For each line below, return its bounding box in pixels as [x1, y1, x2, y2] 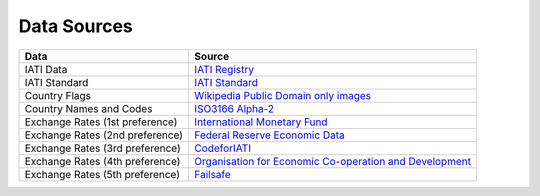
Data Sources [18, 15, 134, 37]
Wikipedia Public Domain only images [194, 88, 372, 102]
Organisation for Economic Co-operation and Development [194, 154, 472, 168]
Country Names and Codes [24, 101, 153, 115]
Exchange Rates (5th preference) [24, 167, 180, 181]
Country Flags [24, 88, 92, 102]
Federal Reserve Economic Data [194, 128, 345, 142]
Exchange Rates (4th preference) [24, 154, 181, 168]
